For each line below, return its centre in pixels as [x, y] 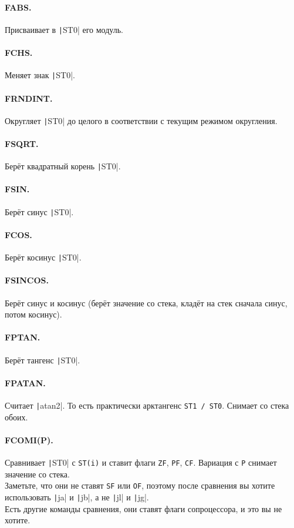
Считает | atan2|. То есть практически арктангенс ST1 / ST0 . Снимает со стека [147, 405]
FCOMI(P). [29, 440]
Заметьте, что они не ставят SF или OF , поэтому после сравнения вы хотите [140, 485]
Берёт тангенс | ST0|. [43, 360]
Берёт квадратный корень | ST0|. [63, 166]
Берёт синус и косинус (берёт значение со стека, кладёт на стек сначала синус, [146, 303]
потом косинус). [33, 314]
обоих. [16, 417]
